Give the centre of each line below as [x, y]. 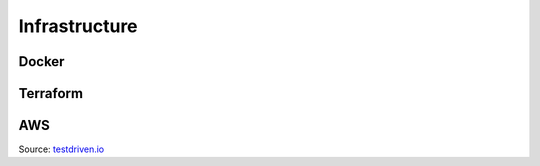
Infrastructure [78, 26]
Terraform [51, 93]
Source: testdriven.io [61, 149]
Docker [41, 61]
